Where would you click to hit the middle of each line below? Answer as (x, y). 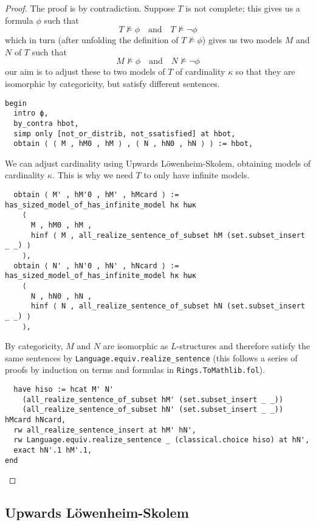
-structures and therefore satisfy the (243, 346)
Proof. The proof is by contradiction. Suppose (90, 8)
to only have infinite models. (197, 175)
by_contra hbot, (46, 123)
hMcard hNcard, (36, 420)
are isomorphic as (136, 346)
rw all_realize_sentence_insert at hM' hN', (105, 430)
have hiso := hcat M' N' (64, 390)
